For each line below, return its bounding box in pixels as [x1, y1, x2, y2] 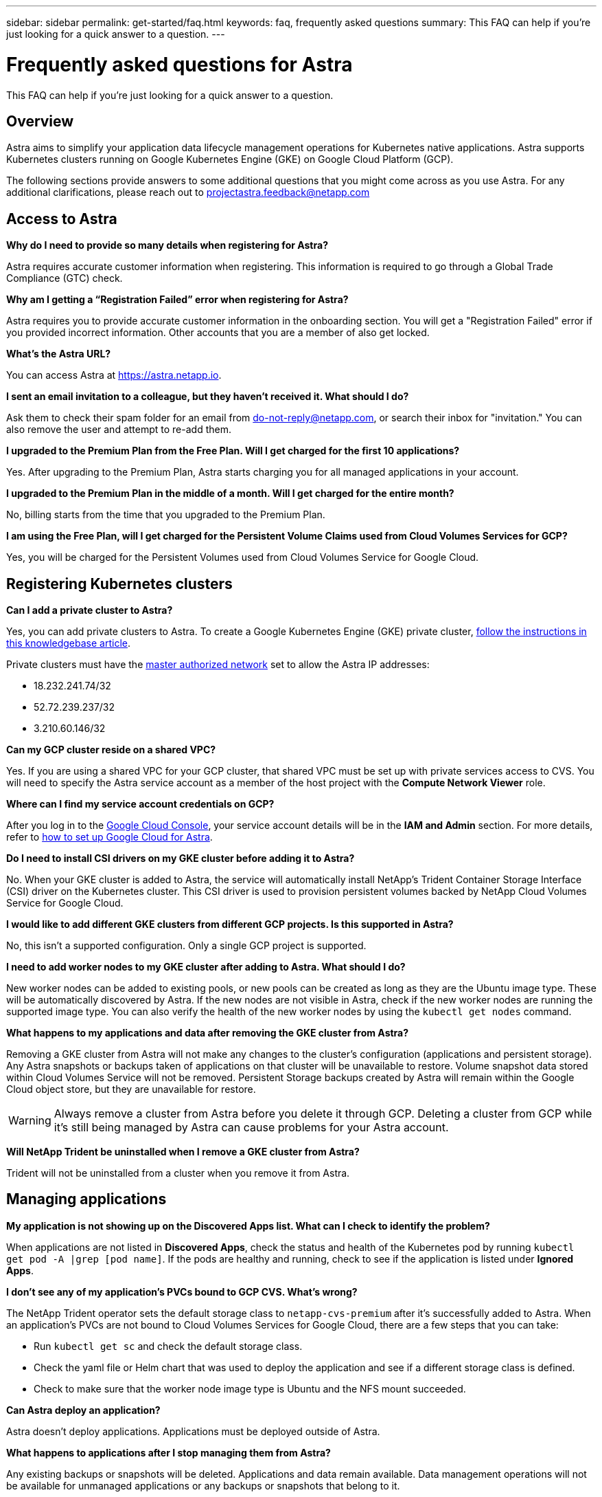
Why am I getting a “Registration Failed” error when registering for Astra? [6, 293, 349, 306]
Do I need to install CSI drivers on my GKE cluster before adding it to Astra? [6, 852, 355, 865]
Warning [8, 1113, 51, 1128]
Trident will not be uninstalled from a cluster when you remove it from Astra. [6, 1167, 350, 1179]
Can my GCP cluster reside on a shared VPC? [6, 744, 216, 756]
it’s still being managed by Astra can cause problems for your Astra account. [54, 1120, 449, 1135]
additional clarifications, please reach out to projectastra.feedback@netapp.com [6, 186, 370, 199]
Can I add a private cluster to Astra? [6, 604, 173, 617]
